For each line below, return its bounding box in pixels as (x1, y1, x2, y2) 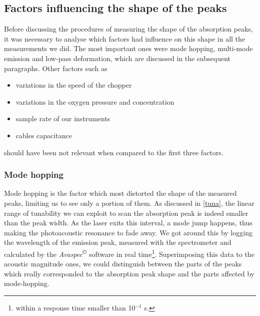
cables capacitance (15, 130, 72, 140)
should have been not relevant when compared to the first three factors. (4, 147, 223, 157)
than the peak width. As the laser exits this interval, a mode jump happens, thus (4, 217, 252, 228)
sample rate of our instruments (15, 113, 110, 124)
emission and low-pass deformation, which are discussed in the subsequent (4, 53, 231, 63)
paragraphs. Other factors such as (4, 63, 107, 73)
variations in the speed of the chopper (15, 80, 132, 90)
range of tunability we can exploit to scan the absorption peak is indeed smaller (4, 207, 248, 218)
